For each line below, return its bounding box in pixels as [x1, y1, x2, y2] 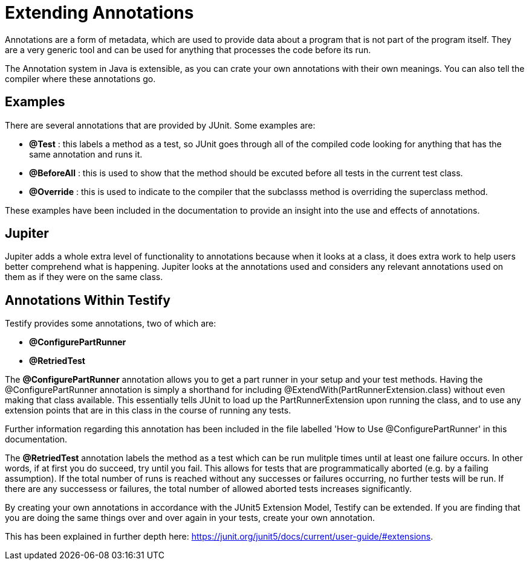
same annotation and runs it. [29, 148, 143, 159]
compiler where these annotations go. [5, 73, 156, 84]
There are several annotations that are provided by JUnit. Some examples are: [5, 120, 316, 130]
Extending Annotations [5, 2, 194, 23]
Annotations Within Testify [5, 292, 170, 308]
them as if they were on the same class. [5, 272, 163, 282]
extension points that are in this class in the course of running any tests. [5, 405, 291, 416]
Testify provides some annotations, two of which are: [5, 318, 216, 329]
